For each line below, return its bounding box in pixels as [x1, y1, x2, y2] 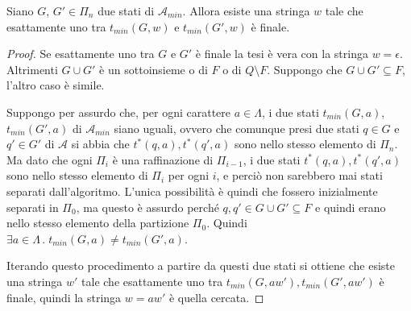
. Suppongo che [267, 60, 342, 77]
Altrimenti [6, 60, 58, 77]
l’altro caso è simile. [6, 77, 105, 93]
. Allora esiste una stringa [182, 2, 310, 19]
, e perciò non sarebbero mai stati [216, 167, 383, 184]
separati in [6, 198, 59, 215]
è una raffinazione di [112, 151, 214, 168]
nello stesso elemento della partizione [6, 214, 189, 231]
